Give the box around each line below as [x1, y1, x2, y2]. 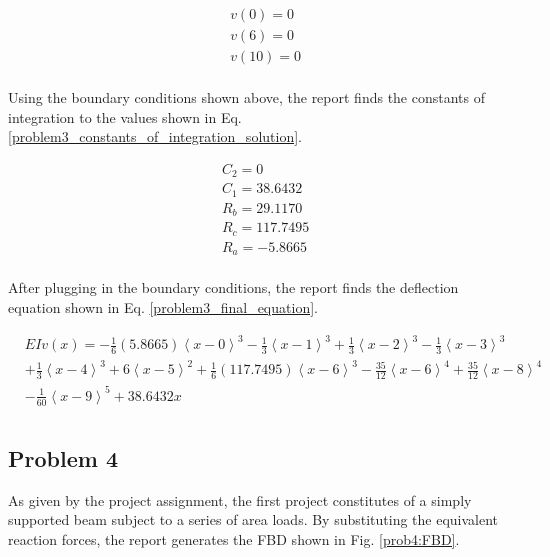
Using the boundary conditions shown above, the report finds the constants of [8, 87, 486, 108]
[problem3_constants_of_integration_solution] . [8, 126, 302, 147]
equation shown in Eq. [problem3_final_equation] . [8, 296, 318, 317]
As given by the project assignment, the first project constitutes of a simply [8, 489, 472, 510]
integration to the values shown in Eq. [8, 106, 242, 127]
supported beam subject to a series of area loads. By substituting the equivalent [8, 509, 499, 530]
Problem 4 [8, 443, 118, 474]
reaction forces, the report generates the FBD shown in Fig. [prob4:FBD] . [8, 529, 460, 550]
